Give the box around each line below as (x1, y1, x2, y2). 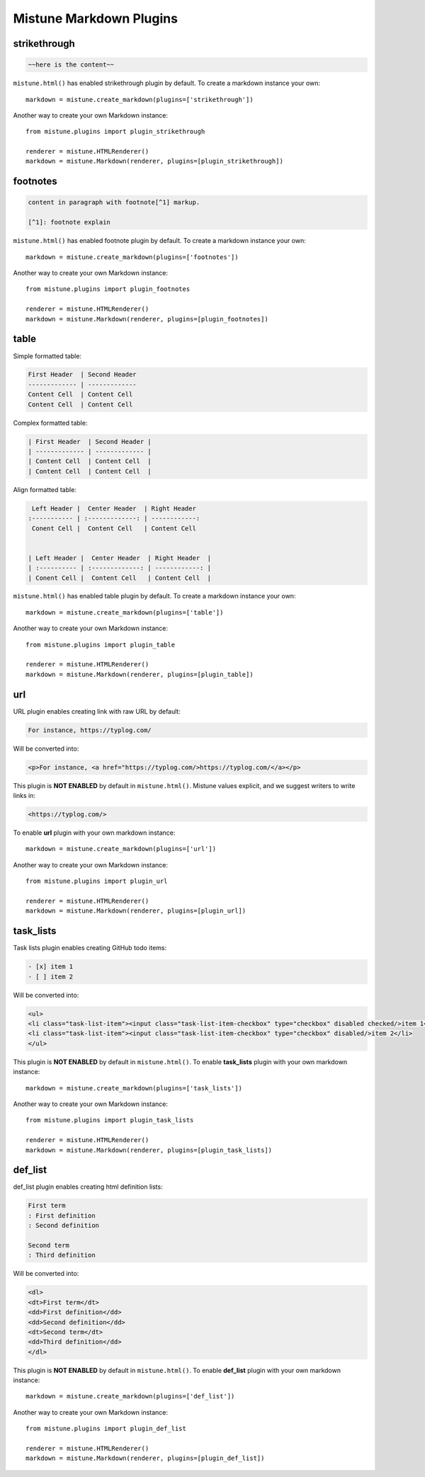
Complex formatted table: (13, 418, 88, 427)
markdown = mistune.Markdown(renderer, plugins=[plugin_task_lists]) (25, 1146, 273, 1154)
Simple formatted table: (13, 351, 81, 360)
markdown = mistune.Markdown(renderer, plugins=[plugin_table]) (25, 670, 254, 678)
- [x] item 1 (28, 963, 74, 971)
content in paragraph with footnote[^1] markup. (28, 198, 200, 207)
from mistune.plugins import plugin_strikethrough (25, 127, 205, 136)
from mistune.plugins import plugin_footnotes (25, 285, 191, 293)
